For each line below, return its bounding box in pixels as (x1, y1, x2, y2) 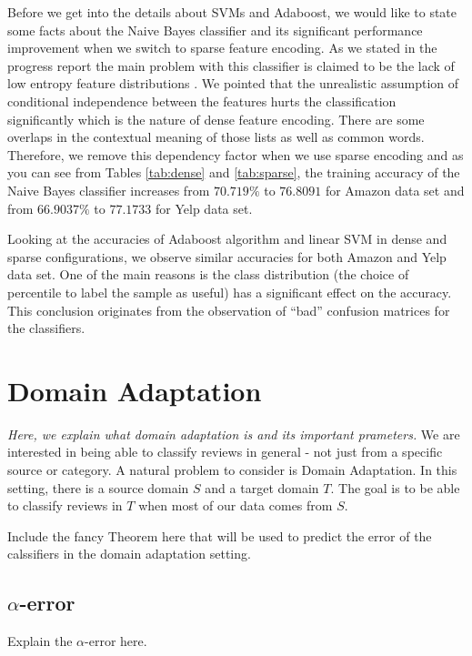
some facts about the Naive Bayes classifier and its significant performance (7, 20, 423, 39)
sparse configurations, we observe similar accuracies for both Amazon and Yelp (7, 247, 447, 266)
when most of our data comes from (138, 496, 333, 515)
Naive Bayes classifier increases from (7, 180, 210, 199)
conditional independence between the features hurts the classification (7, 91, 397, 110)
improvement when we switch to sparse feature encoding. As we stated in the (7, 38, 437, 57)
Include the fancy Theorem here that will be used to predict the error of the (7, 526, 432, 545)
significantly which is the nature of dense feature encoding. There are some (7, 109, 425, 128)
